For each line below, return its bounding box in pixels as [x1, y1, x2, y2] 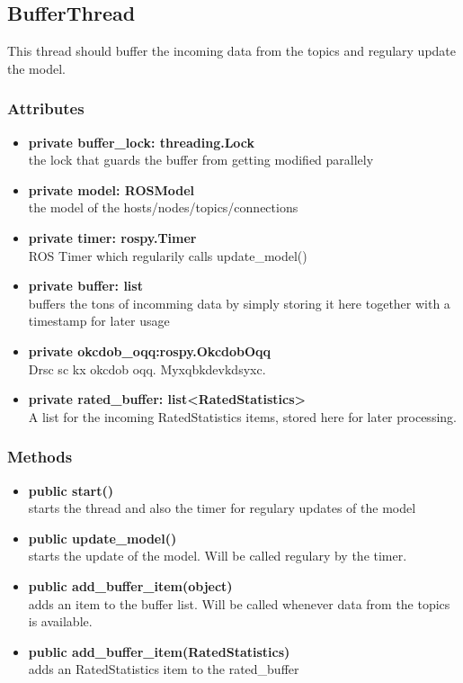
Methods [7, 445, 73, 468]
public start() [28, 481, 113, 499]
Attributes [7, 97, 85, 120]
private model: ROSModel [28, 180, 195, 199]
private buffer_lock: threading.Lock [28, 132, 255, 151]
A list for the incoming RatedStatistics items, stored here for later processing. [28, 407, 457, 426]
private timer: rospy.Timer [28, 228, 197, 247]
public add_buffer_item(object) [28, 576, 233, 595]
